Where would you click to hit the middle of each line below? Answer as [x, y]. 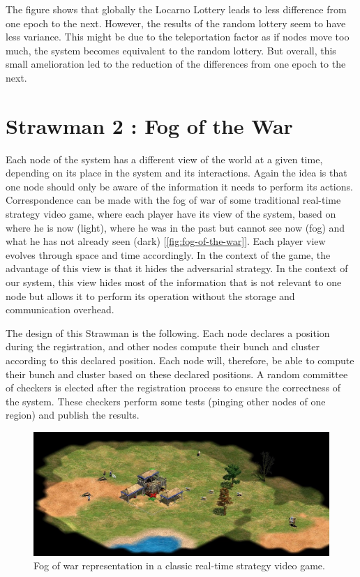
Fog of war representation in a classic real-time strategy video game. [179, 565]
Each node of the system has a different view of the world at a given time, [164, 159]
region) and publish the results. [73, 415]
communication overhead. [60, 309]
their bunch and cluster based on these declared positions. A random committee [177, 374]
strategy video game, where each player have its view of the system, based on [171, 214]
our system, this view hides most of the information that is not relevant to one [174, 282]
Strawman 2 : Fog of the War [149, 125]
